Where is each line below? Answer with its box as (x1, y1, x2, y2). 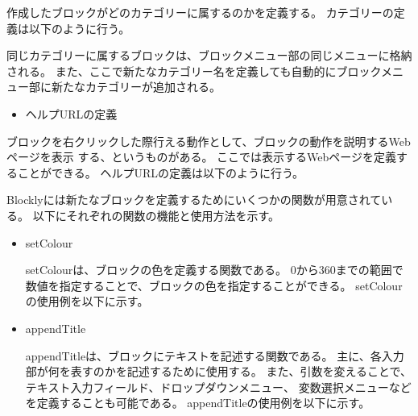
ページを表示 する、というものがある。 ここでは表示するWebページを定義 (6, 148, 396, 165)
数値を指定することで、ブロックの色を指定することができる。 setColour (25, 277, 403, 293)
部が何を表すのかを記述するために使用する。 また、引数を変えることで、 (25, 363, 412, 380)
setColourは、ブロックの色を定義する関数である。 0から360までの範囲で (25, 261, 404, 278)
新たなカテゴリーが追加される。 (51, 78, 221, 95)
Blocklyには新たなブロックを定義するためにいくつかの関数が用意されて (6, 191, 382, 208)
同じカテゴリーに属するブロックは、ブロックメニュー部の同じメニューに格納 (6, 47, 412, 64)
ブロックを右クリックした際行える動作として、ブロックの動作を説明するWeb (6, 132, 411, 149)
